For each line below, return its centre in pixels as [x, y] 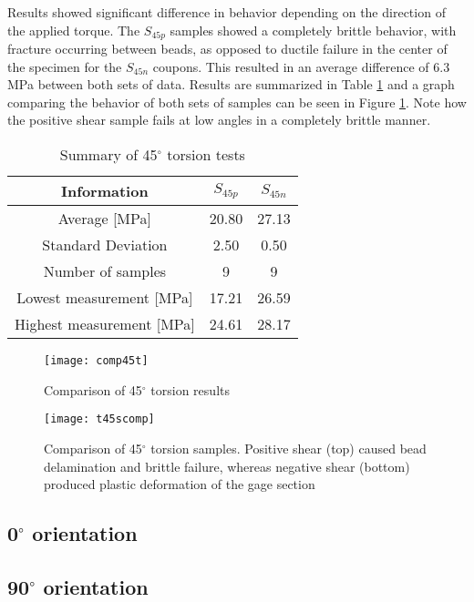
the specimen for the [65, 66]
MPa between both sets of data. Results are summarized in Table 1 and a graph [231, 84]
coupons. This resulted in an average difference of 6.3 [301, 66]
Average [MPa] [104, 219]
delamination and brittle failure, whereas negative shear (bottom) [227, 466]
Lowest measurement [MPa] [105, 298]
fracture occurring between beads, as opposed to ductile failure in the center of [227, 49]
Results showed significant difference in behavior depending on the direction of [227, 12]
